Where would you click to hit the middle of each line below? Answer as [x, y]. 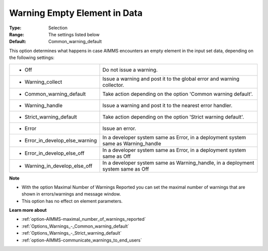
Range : [17, 34]
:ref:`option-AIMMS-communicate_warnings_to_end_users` [82, 240]
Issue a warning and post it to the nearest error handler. [167, 105]
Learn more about [28, 210]
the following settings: [32, 58]
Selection [58, 28]
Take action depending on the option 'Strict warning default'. [173, 117]
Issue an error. [119, 128]
